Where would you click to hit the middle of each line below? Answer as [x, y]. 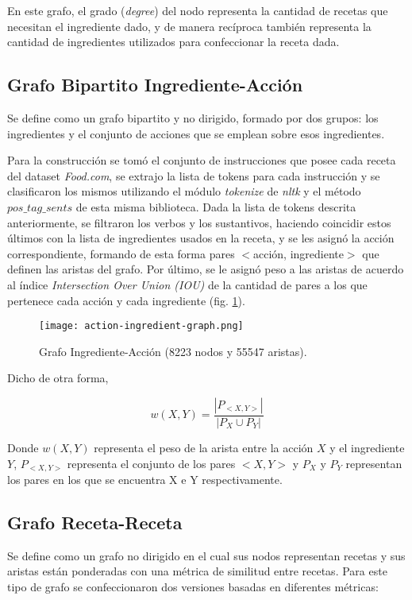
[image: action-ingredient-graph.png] [141, 326]
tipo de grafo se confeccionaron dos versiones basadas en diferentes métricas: [193, 587]
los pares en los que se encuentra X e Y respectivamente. [145, 480]
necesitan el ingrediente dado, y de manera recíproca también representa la [189, 26]
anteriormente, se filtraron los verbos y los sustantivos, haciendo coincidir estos [199, 222]
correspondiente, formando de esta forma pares [121, 253]
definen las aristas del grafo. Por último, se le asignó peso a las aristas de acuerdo [206, 269]
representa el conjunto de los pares [151, 463]
